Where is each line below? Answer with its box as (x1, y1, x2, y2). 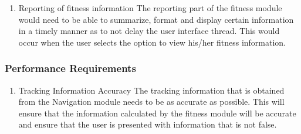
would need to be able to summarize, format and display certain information (18, 13, 294, 25)
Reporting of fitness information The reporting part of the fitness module (18, 2, 282, 13)
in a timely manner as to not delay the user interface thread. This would (18, 25, 280, 37)
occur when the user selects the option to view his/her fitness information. (18, 36, 286, 48)
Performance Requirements (5, 61, 136, 75)
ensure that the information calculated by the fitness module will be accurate (18, 106, 296, 119)
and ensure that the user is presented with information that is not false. (18, 118, 277, 130)
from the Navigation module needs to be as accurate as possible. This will (18, 95, 285, 108)
